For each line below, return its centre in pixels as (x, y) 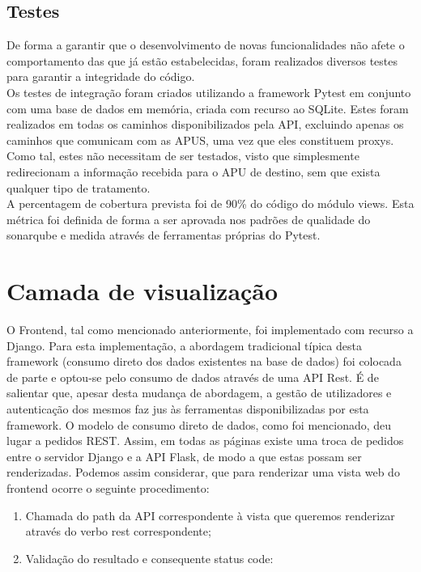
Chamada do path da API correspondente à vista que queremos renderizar (210, 515)
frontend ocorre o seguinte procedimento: (108, 487)
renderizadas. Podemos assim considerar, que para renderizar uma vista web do (203, 472)
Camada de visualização (142, 291)
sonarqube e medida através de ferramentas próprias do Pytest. (164, 235)
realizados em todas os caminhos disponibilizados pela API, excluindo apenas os (205, 124)
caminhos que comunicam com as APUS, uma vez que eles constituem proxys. (200, 140)
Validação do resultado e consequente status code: (149, 558)
